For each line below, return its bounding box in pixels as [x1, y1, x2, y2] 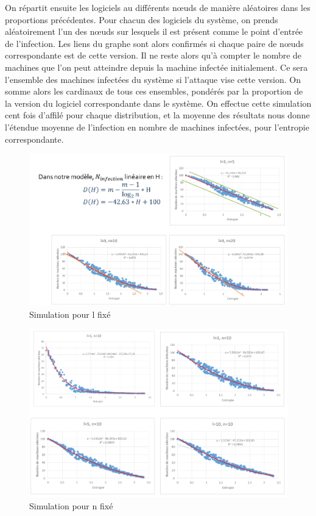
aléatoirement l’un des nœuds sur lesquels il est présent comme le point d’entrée [5, 25, 303, 38]
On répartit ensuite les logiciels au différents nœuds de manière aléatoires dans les [5, 1, 311, 13]
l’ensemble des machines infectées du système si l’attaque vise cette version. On [5, 73, 301, 85]
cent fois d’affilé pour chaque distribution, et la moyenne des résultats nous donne [5, 109, 310, 121]
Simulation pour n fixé [29, 500, 113, 512]
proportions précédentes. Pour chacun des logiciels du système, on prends [5, 13, 278, 26]
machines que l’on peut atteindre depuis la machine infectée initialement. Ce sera [5, 60, 308, 73]
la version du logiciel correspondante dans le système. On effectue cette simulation [5, 96, 312, 109]
